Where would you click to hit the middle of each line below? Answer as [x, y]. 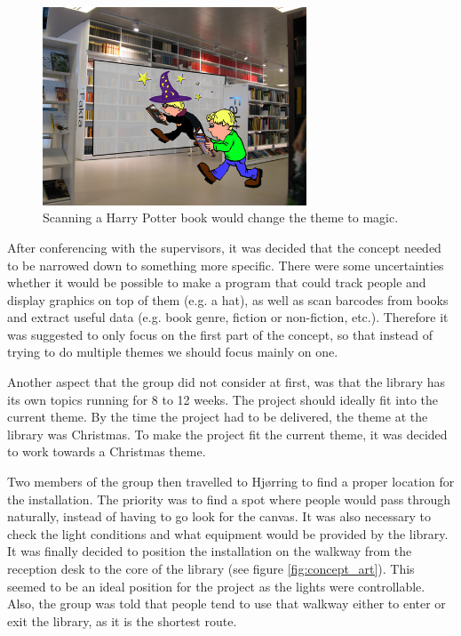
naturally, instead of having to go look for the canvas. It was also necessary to [219, 516]
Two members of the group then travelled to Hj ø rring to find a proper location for [231, 482]
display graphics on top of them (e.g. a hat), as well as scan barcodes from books [228, 299]
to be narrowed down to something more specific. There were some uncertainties [226, 265]
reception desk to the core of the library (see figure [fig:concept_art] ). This [211, 569]
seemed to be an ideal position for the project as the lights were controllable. [216, 586]
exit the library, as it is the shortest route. [122, 620]
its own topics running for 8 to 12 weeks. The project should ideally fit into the [223, 399]
